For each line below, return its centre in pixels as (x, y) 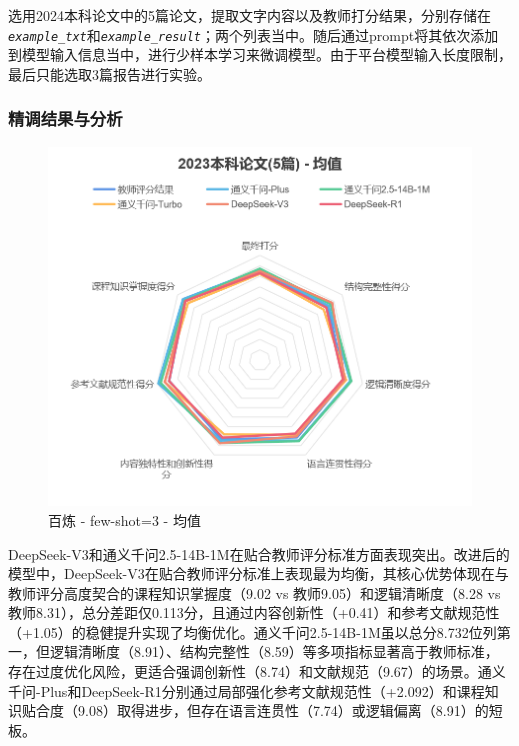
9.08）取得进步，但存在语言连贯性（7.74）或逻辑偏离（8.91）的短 (290, 710)
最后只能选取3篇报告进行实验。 (109, 73)
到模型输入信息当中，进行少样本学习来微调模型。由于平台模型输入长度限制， (260, 54)
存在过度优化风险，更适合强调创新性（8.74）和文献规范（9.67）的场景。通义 (257, 671)
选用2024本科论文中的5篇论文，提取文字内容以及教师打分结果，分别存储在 (249, 15)
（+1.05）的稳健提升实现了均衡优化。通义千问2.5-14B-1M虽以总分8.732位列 (252, 631)
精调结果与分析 (65, 118)
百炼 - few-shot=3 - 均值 (124, 519)
